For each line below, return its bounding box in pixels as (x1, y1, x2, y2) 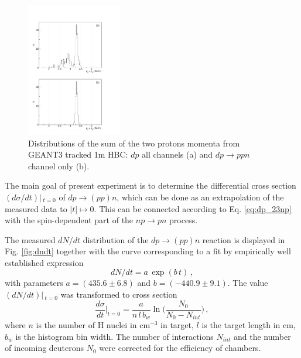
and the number (233, 330, 291, 342)
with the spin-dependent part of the (5, 214, 134, 226)
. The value (227, 277, 268, 289)
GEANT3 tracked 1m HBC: (28, 148, 128, 161)
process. (169, 214, 198, 226)
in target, (160, 319, 194, 331)
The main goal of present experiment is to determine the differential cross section (5, 179, 296, 192)
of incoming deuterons (5, 342, 84, 354)
